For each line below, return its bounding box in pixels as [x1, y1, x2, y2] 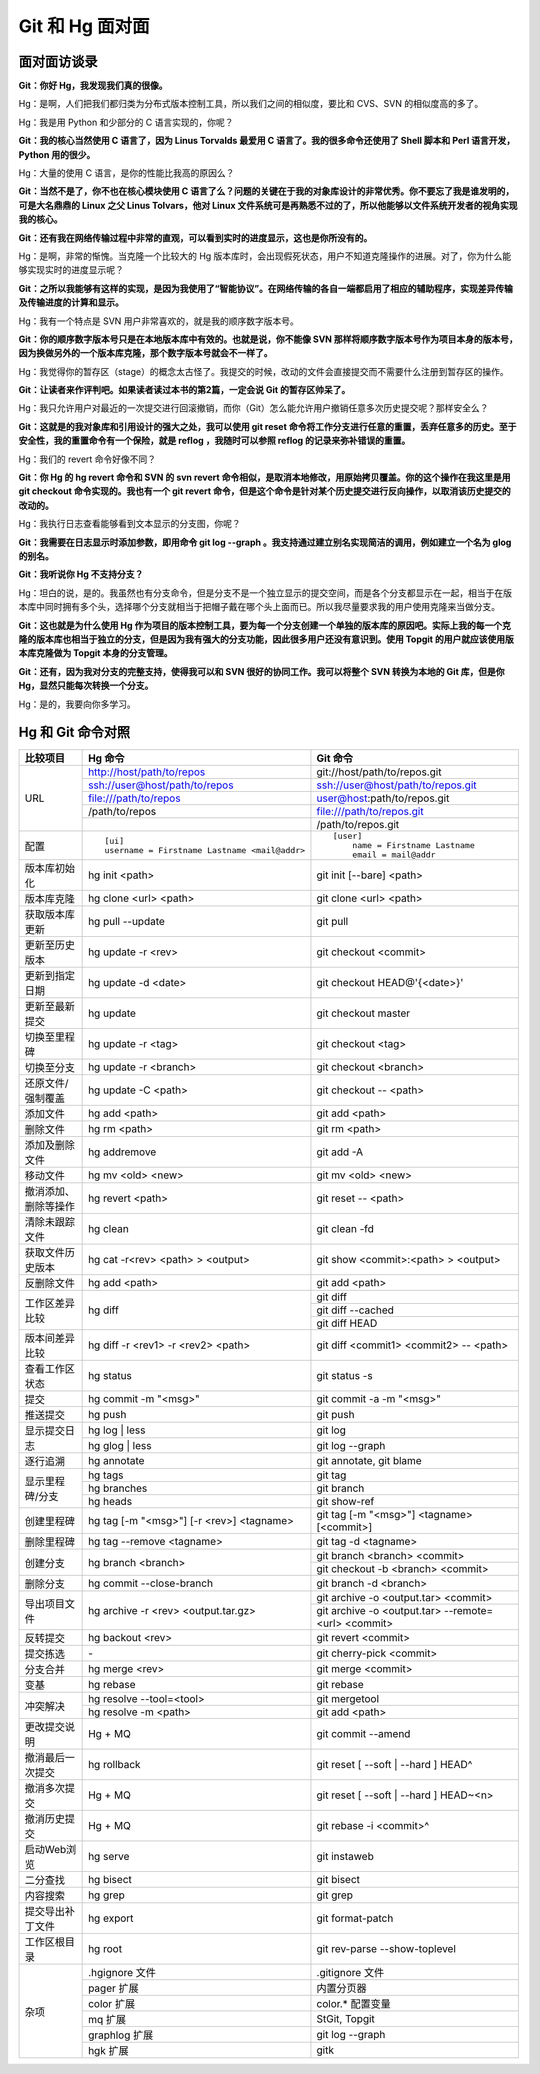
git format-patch [316, 1911, 394, 1925]
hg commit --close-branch [88, 1576, 214, 1590]
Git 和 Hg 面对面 [18, 15, 150, 37]
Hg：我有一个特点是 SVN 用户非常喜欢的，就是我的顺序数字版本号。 [18, 315, 300, 327]
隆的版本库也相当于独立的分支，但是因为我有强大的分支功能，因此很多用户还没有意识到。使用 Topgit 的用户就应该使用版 [18, 633, 515, 645]
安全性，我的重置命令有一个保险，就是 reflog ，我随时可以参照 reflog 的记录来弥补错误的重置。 [18, 435, 411, 447]
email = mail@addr [351, 850, 436, 860]
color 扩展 [88, 1997, 135, 2011]
